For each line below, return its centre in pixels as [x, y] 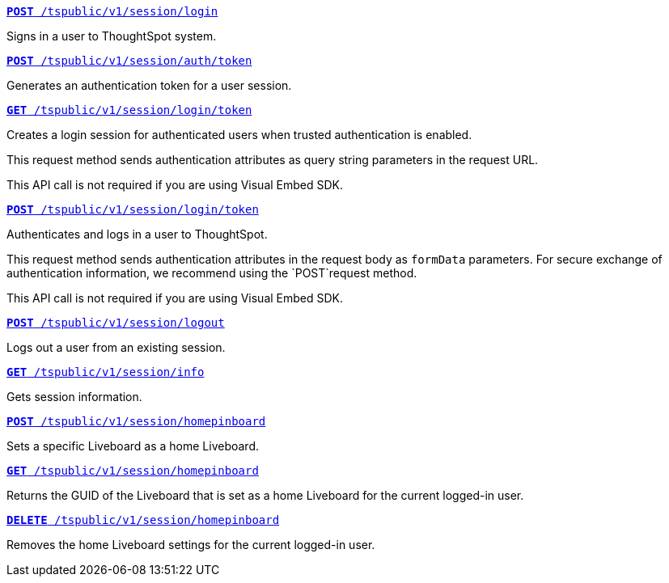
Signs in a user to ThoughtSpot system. [112, 36]
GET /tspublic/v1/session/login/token [129, 110]
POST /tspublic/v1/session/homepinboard [136, 421]
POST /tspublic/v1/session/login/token [133, 209]
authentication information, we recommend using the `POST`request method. [212, 273]
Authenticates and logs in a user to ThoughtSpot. [137, 234]
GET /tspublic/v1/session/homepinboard [133, 471]
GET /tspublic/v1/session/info [106, 372]
